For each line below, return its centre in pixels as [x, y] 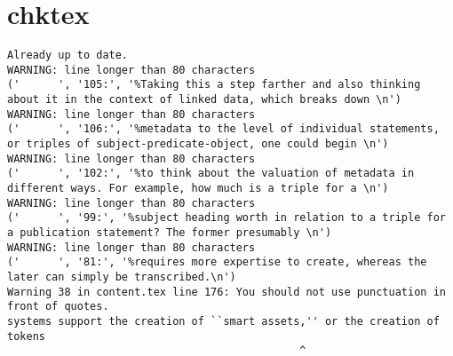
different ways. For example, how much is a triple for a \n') [198, 189]
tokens [26, 336]
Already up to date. [68, 55]
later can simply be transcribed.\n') [122, 277]
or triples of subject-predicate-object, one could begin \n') [198, 144]
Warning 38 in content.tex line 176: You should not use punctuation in [226, 292]
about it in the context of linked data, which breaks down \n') [204, 100]
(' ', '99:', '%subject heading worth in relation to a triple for [226, 218]
